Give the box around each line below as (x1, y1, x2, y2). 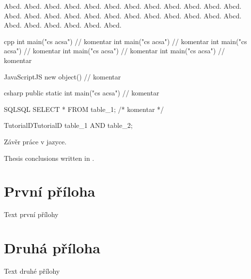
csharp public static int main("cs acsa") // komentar (4, 88, 159, 98)
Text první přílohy (4, 209, 59, 219)
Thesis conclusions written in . (4, 153, 94, 163)
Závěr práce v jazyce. (4, 136, 67, 146)
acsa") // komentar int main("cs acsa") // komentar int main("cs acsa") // (4, 46, 225, 56)
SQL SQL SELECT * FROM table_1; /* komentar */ (4, 104, 164, 114)
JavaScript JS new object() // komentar (4, 71, 121, 81)
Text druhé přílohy (4, 265, 60, 276)
